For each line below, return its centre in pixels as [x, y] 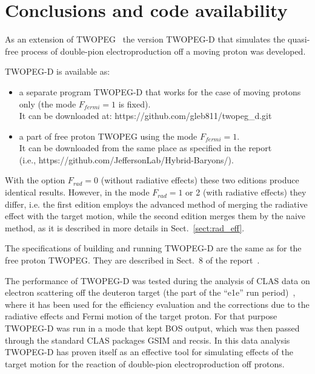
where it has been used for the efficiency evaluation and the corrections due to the [157, 304]
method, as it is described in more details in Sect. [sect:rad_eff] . [125, 227]
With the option [35, 180]
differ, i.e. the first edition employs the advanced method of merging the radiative [156, 204]
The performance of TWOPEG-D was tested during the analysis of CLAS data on [157, 280]
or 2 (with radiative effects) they [246, 192]
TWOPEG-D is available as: [58, 71]
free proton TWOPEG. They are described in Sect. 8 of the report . [132, 260]
